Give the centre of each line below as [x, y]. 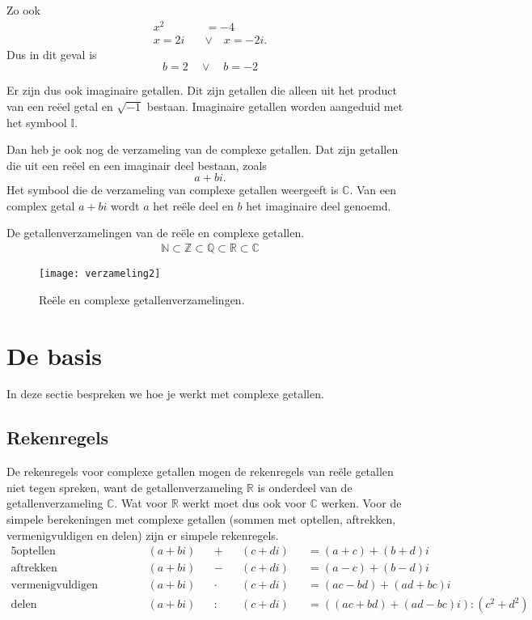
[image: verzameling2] [100, 274]
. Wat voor [141, 503]
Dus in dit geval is [52, 54]
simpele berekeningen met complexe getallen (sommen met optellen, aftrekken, [201, 519]
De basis [55, 355]
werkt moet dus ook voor [244, 503]
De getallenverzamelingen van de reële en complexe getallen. [156, 233]
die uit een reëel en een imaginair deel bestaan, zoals [137, 165]
